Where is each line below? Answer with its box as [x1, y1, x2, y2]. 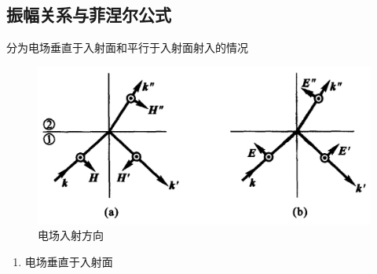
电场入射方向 [38, 227, 104, 243]
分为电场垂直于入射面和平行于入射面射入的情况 [6, 39, 248, 56]
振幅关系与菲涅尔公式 [6, 2, 171, 27]
